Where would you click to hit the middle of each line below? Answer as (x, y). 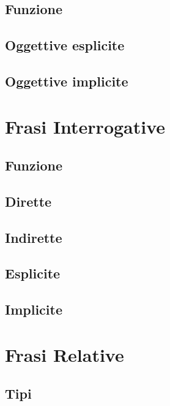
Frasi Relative (65, 354)
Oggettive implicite (67, 81)
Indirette (34, 237)
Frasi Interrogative (85, 126)
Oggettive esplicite (65, 45)
